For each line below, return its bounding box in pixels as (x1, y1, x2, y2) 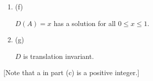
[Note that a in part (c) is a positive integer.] (3, 67, 140, 78)
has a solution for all (53, 18, 116, 28)
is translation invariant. (23, 51, 94, 61)
